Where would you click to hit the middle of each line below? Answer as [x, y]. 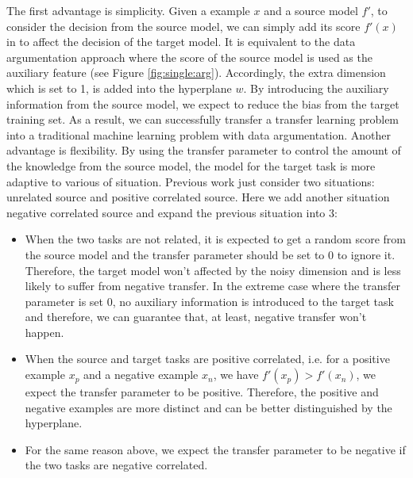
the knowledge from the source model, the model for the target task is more [191, 165]
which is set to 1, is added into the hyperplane [119, 88]
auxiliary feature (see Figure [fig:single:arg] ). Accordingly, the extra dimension [196, 73]
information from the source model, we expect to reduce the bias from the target [203, 103]
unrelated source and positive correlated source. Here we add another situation [198, 197]
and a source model [311, 10]
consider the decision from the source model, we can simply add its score [183, 26]
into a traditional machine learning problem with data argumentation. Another [199, 134]
